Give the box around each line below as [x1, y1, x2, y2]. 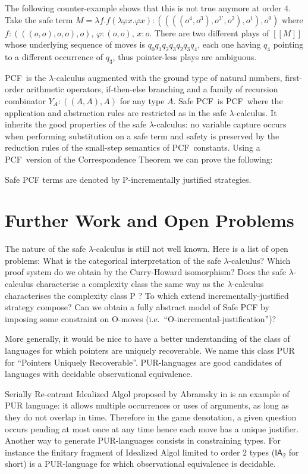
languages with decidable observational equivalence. [5, 367, 193, 380]
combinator [5, 94, 46, 107]
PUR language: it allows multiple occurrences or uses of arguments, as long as [5, 399, 289, 411]
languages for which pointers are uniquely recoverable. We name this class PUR [5, 344, 295, 356]
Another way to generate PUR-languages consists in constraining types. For [5, 434, 281, 447]
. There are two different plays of [149, 26, 269, 39]
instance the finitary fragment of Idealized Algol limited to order [5, 445, 240, 458]
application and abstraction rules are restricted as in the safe [5, 106, 227, 118]
